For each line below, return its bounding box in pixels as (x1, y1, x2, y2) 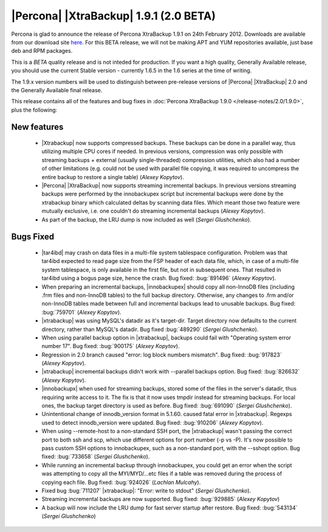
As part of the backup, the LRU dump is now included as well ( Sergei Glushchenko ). (41, 216, 251, 223)
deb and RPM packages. (11, 47, 73, 55)
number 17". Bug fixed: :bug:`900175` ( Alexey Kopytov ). (41, 343, 180, 350)
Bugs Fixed (11, 231, 55, 242)
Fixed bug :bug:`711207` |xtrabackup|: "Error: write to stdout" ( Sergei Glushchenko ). (41, 486, 251, 494)
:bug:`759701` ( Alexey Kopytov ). (41, 309, 121, 316)
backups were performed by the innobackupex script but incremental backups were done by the (41, 190, 284, 197)
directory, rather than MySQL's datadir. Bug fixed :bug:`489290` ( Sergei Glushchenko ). (41, 326, 259, 333)
